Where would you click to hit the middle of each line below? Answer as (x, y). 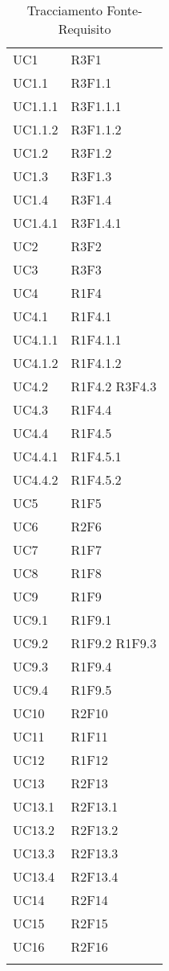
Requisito (84, 29)
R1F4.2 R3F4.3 (114, 386)
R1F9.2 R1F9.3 (114, 643)
